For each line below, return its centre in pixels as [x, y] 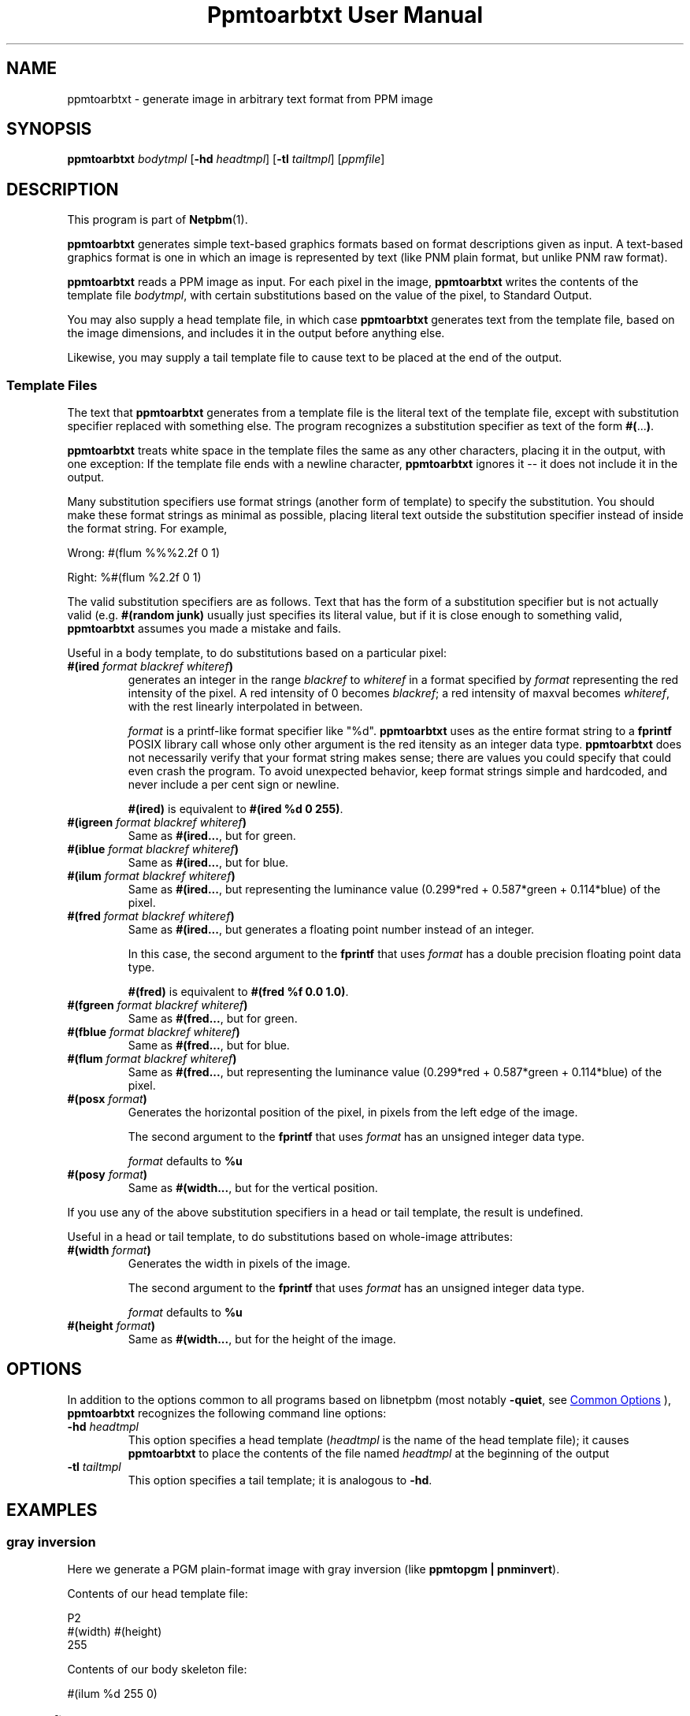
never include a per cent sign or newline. [234, 785]
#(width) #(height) [115, 1632]
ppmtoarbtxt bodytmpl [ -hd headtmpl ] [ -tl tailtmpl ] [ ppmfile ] [226, 159]
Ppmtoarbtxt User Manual [345, 15]
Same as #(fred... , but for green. [213, 1019]
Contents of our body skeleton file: [157, 1670]
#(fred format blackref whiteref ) [151, 916]
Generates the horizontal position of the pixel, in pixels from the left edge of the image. [353, 1112]
